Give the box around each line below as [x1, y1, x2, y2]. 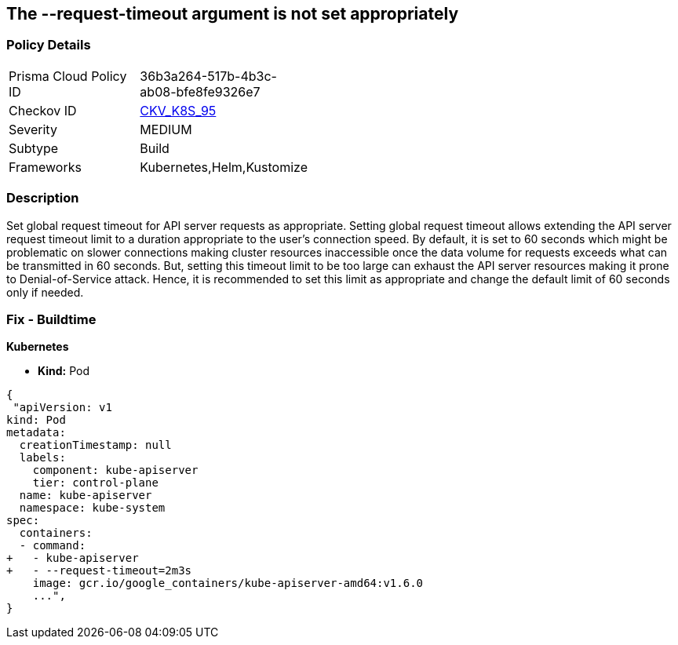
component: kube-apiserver [32, 464, 199, 477]
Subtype [9, 140, 59, 156]
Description [6, 190, 79, 206]
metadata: [6, 426, 66, 439]
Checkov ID [9, 102, 77, 118]
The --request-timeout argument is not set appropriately [6, 4, 459, 24]
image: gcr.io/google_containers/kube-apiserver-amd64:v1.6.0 [32, 577, 424, 590]
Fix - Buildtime [6, 311, 97, 327]
